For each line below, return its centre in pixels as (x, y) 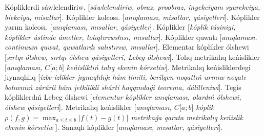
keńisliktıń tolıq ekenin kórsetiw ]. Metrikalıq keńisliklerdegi (158, 67)
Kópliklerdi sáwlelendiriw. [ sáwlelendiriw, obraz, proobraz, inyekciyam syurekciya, (133, 7)
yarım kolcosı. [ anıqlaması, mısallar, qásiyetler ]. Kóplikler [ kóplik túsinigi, (120, 27)
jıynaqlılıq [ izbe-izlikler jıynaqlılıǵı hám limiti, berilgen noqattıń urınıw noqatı (125, 77)
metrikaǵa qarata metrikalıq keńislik (187, 117)
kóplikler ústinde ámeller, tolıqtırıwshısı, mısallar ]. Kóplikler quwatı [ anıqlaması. (131, 37)
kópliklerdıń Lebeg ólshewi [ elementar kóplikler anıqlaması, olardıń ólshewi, (123, 97)
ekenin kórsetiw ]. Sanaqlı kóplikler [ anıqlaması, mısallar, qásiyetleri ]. (114, 127)
